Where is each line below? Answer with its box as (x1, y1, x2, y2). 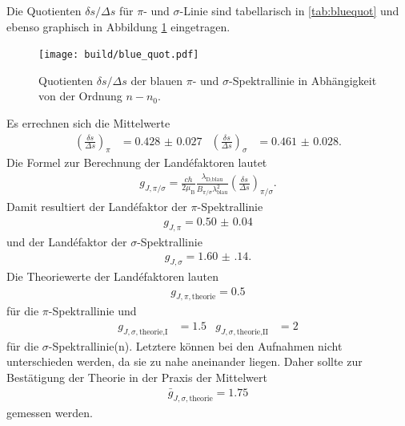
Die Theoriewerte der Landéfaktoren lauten (6, 267, 219, 284)
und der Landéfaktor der (6, 233, 127, 250)
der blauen (130, 71, 183, 88)
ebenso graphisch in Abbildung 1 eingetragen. (6, 18, 231, 34)
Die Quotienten (6, 2, 82, 18)
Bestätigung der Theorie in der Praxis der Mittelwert (6, 369, 267, 386)
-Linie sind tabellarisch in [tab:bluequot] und (179, 2, 399, 18)
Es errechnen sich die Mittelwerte (6, 115, 170, 132)
